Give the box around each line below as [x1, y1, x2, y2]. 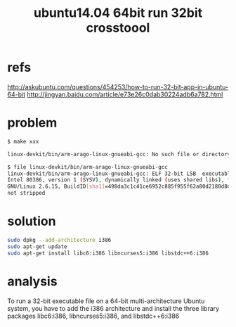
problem [7, 115, 58, 131]
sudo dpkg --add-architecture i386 [7, 236, 112, 243]
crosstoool [86, 20, 150, 36]
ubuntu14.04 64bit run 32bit [33, 5, 202, 21]
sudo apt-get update [7, 243, 68, 250]
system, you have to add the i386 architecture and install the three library [7, 304, 220, 312]
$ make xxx [7, 138, 39, 145]
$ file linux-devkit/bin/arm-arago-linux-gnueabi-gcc [7, 163, 169, 170]
